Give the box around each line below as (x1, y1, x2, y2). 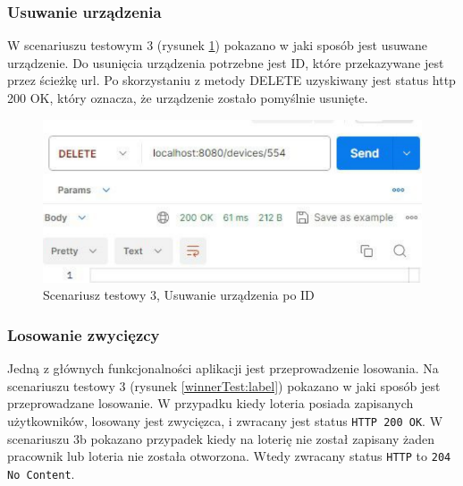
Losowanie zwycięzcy (7, 323, 160, 345)
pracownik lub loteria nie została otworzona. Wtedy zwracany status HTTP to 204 (7, 447, 451, 465)
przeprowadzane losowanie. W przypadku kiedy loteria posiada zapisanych (7, 394, 414, 413)
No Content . (7, 464, 75, 482)
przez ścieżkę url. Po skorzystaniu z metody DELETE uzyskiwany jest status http (7, 71, 456, 90)
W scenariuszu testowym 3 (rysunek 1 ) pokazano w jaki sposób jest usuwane (7, 36, 428, 55)
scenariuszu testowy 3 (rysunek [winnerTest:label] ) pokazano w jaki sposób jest (7, 376, 441, 395)
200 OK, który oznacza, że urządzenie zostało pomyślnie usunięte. (7, 89, 368, 107)
